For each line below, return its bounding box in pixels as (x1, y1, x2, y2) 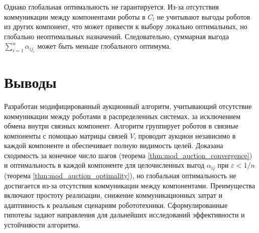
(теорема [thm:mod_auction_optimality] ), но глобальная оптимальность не (4, 170, 236, 180)
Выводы (4, 71, 57, 92)
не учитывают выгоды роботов (157, 11, 250, 22)
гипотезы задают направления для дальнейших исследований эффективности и (4, 209, 245, 220)
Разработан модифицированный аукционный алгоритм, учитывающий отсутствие (4, 100, 252, 111)
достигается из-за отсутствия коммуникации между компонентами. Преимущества (4, 180, 255, 190)
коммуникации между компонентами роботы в (4, 11, 146, 22)
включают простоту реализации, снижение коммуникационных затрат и (4, 190, 222, 200)
